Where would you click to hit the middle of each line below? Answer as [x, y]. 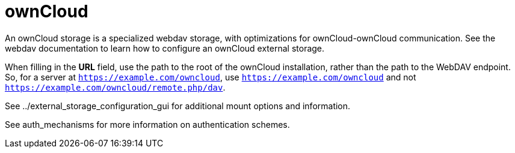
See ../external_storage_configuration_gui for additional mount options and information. [178, 106]
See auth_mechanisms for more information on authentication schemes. [147, 124]
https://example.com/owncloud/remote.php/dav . [115, 87]
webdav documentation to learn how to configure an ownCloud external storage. [165, 48]
